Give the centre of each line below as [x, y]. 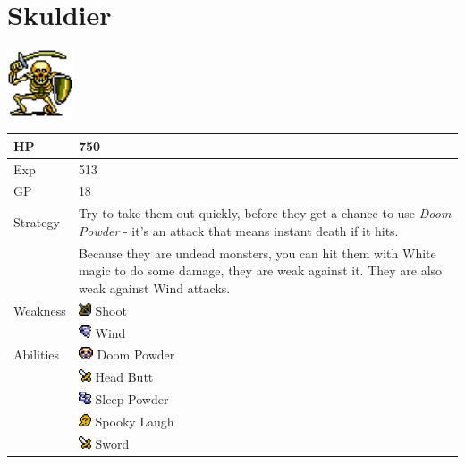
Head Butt [124, 377]
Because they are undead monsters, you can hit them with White [257, 253]
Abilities [37, 354]
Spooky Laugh [135, 422]
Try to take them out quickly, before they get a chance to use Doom [265, 213]
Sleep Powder [132, 399]
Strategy [37, 222]
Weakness [40, 310]
